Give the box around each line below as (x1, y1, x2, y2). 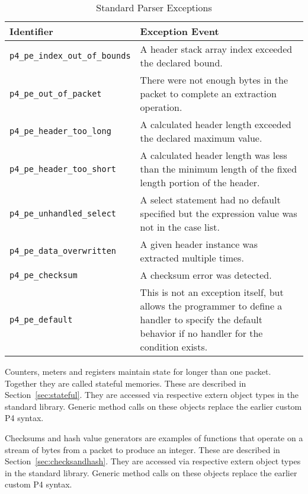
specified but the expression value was (140, 206, 297, 220)
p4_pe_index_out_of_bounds (9, 51, 131, 60)
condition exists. (140, 340, 208, 353)
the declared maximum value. (140, 131, 262, 145)
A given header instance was (140, 237, 258, 251)
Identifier (9, 24, 53, 38)
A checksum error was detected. (140, 268, 272, 282)
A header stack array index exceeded (140, 42, 293, 56)
